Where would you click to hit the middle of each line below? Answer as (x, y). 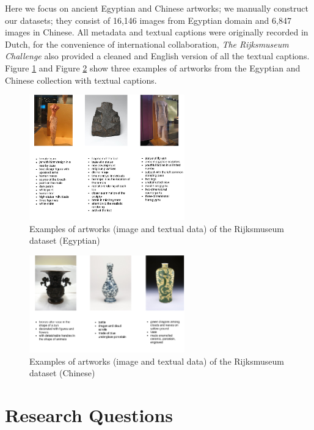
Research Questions (89, 415)
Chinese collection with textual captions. (81, 80)
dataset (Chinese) (62, 373)
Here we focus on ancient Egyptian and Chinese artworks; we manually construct (157, 8)
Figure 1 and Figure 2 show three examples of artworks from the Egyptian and (153, 67)
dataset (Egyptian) (65, 240)
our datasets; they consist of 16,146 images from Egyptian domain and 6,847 (148, 20)
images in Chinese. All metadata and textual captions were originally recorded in (157, 32)
